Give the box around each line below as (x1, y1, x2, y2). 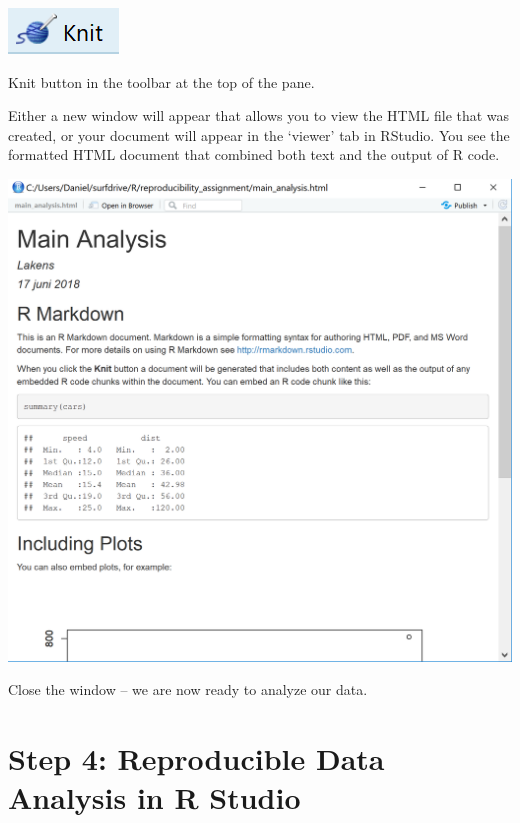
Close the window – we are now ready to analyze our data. (8, 679, 368, 700)
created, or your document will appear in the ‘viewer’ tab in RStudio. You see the (8, 124, 510, 145)
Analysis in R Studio (8, 777, 301, 818)
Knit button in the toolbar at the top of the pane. (8, 71, 315, 92)
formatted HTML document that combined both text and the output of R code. (8, 144, 500, 165)
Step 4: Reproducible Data (8, 738, 385, 779)
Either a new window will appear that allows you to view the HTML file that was (8, 105, 510, 126)
